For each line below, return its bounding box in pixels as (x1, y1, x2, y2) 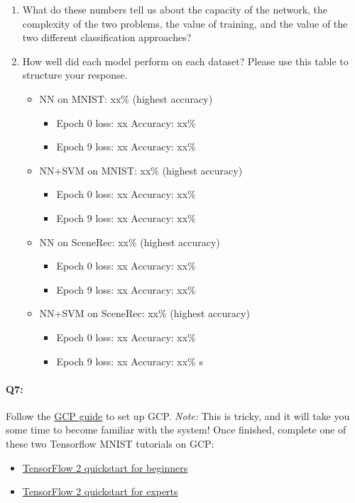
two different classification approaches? (22, 30, 192, 45)
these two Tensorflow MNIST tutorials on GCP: (6, 436, 214, 451)
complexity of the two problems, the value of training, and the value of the (22, 16, 348, 31)
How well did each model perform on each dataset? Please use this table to (22, 53, 349, 68)
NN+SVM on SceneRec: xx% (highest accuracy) (39, 306, 250, 321)
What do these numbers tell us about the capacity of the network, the (22, 2, 328, 16)
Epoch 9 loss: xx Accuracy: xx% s (56, 353, 203, 368)
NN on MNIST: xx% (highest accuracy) (39, 91, 213, 106)
